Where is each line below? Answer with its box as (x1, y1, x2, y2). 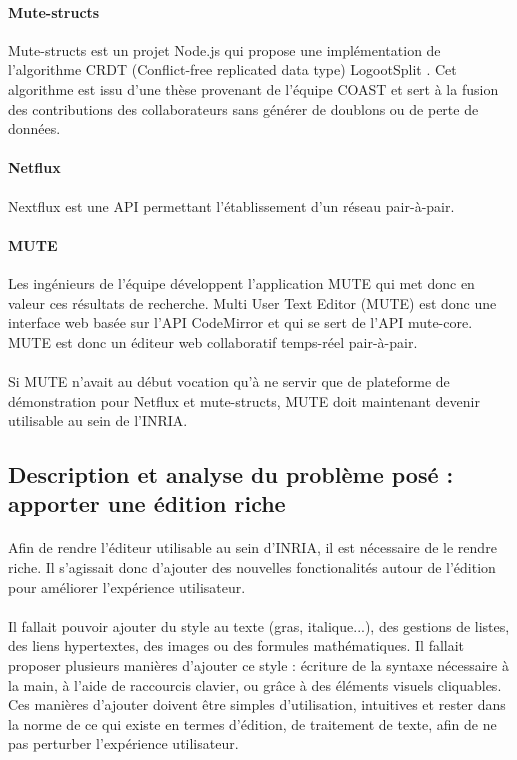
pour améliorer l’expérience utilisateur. (8, 576, 246, 597)
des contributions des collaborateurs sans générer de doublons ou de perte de (8, 98, 479, 119)
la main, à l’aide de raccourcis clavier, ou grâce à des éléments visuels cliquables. (8, 674, 502, 695)
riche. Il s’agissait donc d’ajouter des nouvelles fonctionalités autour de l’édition (8, 557, 496, 578)
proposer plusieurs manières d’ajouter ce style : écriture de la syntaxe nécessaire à (8, 655, 509, 676)
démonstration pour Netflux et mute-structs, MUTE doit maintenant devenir (8, 390, 480, 411)
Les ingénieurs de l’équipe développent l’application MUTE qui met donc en (8, 272, 475, 293)
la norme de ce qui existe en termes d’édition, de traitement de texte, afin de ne (8, 713, 497, 734)
